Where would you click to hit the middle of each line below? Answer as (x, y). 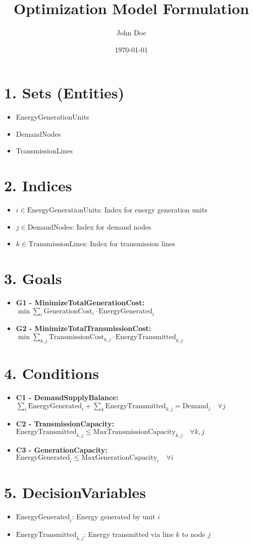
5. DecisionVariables (75, 492)
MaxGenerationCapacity (119, 458)
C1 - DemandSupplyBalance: (67, 397)
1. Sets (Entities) (64, 93)
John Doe (131, 33)
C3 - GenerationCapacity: (62, 449)
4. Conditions (52, 373)
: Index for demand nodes (112, 226)
